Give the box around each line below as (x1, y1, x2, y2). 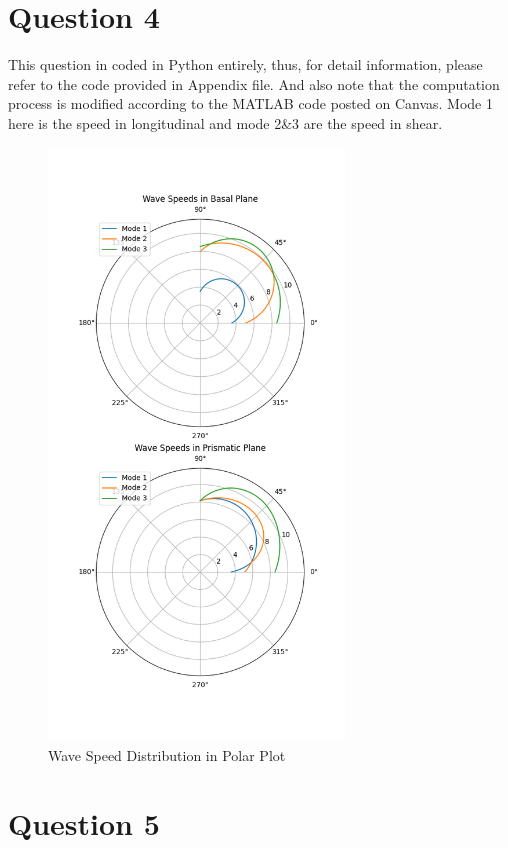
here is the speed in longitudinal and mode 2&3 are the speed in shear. (8, 112, 443, 133)
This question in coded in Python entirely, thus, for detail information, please (8, 54, 483, 75)
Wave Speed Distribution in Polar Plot (48, 744, 286, 765)
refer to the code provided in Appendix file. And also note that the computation (8, 73, 500, 94)
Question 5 (8, 803, 160, 844)
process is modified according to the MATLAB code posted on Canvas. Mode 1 (8, 93, 493, 114)
